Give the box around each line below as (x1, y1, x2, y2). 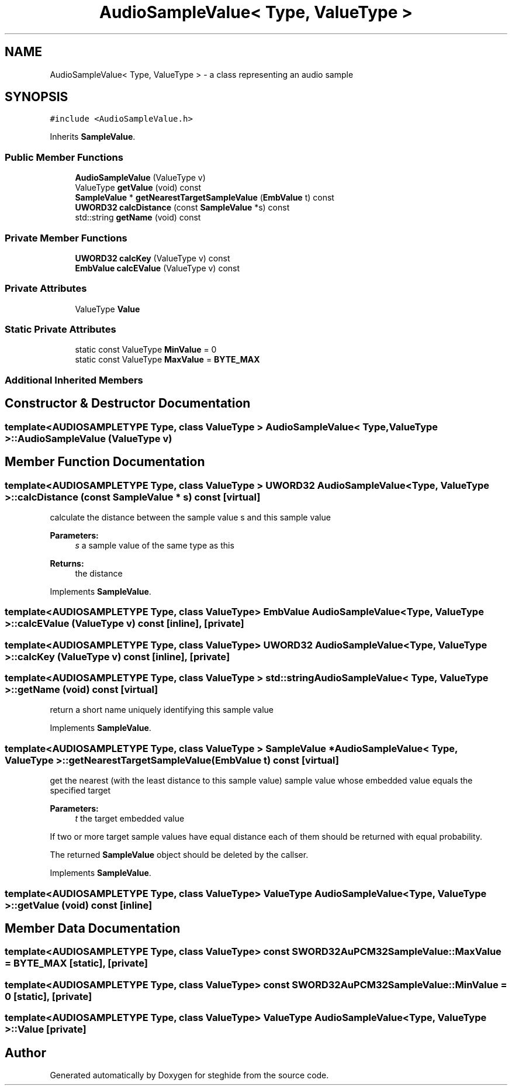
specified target (50, 785, 111, 796)
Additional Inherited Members (5, 374, 143, 386)
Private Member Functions (5, 232, 127, 244)
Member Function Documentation (5, 454, 205, 470)
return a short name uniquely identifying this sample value (50, 705, 274, 715)
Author (5, 1045, 46, 1060)
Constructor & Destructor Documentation (5, 396, 251, 411)
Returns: (50, 558, 84, 568)
